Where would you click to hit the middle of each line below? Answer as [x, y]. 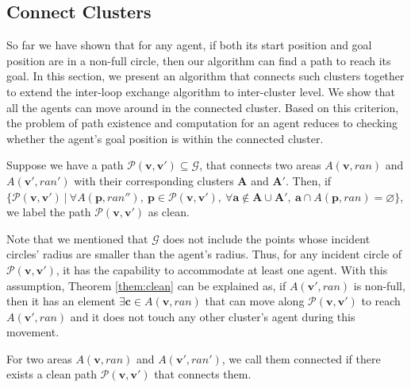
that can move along [255, 301]
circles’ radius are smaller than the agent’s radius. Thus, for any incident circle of [204, 254]
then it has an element [61, 301]
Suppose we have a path [65, 165]
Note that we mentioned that [77, 238]
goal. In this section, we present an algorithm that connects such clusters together [205, 76]
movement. [33, 332]
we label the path [49, 212]
